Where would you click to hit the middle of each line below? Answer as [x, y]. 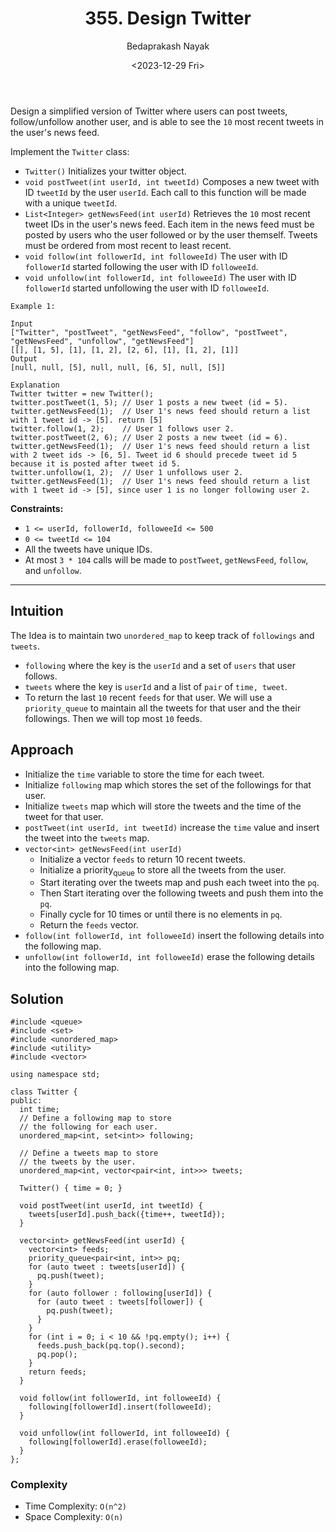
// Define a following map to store [95, 1118]
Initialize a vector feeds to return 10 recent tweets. [142, 859]
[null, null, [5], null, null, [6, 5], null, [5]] [118, 367]
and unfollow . [53, 570]
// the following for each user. [89, 1127]
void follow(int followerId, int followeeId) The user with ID [156, 256]
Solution [37, 998]
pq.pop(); [57, 1355]
